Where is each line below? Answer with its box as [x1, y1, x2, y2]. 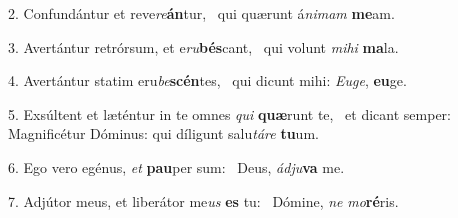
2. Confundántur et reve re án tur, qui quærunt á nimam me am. [8, 3, 395, 23]
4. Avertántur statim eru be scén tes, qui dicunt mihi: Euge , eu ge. [8, 70, 407, 91]
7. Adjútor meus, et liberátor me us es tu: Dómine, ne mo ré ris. [8, 190, 399, 211]
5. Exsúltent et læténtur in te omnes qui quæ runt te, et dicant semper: [8, 103, 451, 124]
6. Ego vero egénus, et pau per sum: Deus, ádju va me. [8, 156, 345, 177]
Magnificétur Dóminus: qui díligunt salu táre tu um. [8, 123, 319, 144]
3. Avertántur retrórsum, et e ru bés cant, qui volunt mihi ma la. [8, 36, 399, 57]
